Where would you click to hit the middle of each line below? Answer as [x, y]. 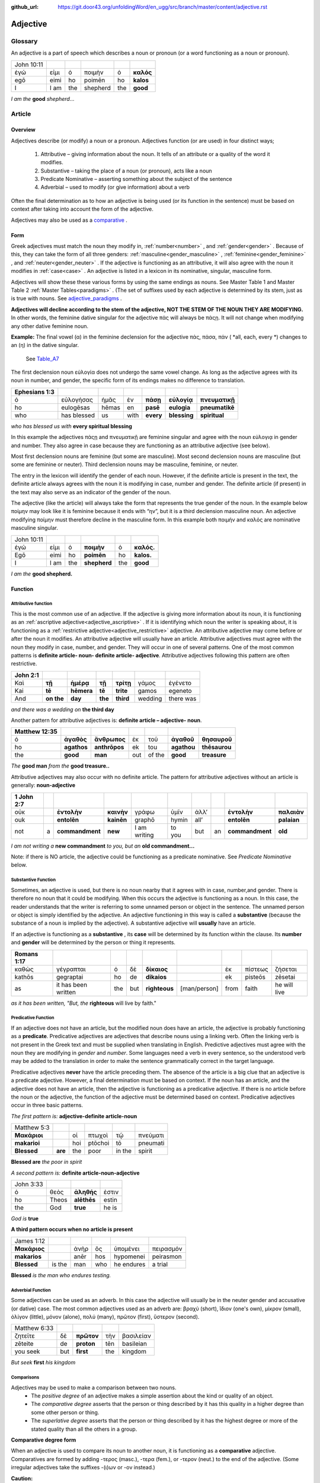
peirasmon [167, 1256]
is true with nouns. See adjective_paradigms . [66, 298]
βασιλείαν [136, 1336]
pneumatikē [217, 408]
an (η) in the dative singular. [45, 345]
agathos [76, 747]
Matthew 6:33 [34, 1328]
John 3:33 [29, 1184]
